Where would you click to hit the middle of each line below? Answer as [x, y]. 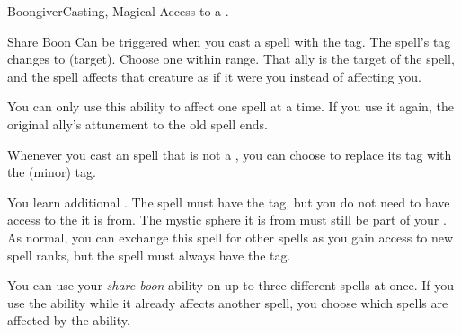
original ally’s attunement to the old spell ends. [138, 123]
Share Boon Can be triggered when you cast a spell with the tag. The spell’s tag [229, 41]
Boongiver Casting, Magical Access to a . [118, 11]
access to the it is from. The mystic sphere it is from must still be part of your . [227, 220]
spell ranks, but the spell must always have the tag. [149, 255]
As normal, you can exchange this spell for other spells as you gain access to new [230, 237]
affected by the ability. [69, 320]
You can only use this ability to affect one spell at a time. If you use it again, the [230, 106]
